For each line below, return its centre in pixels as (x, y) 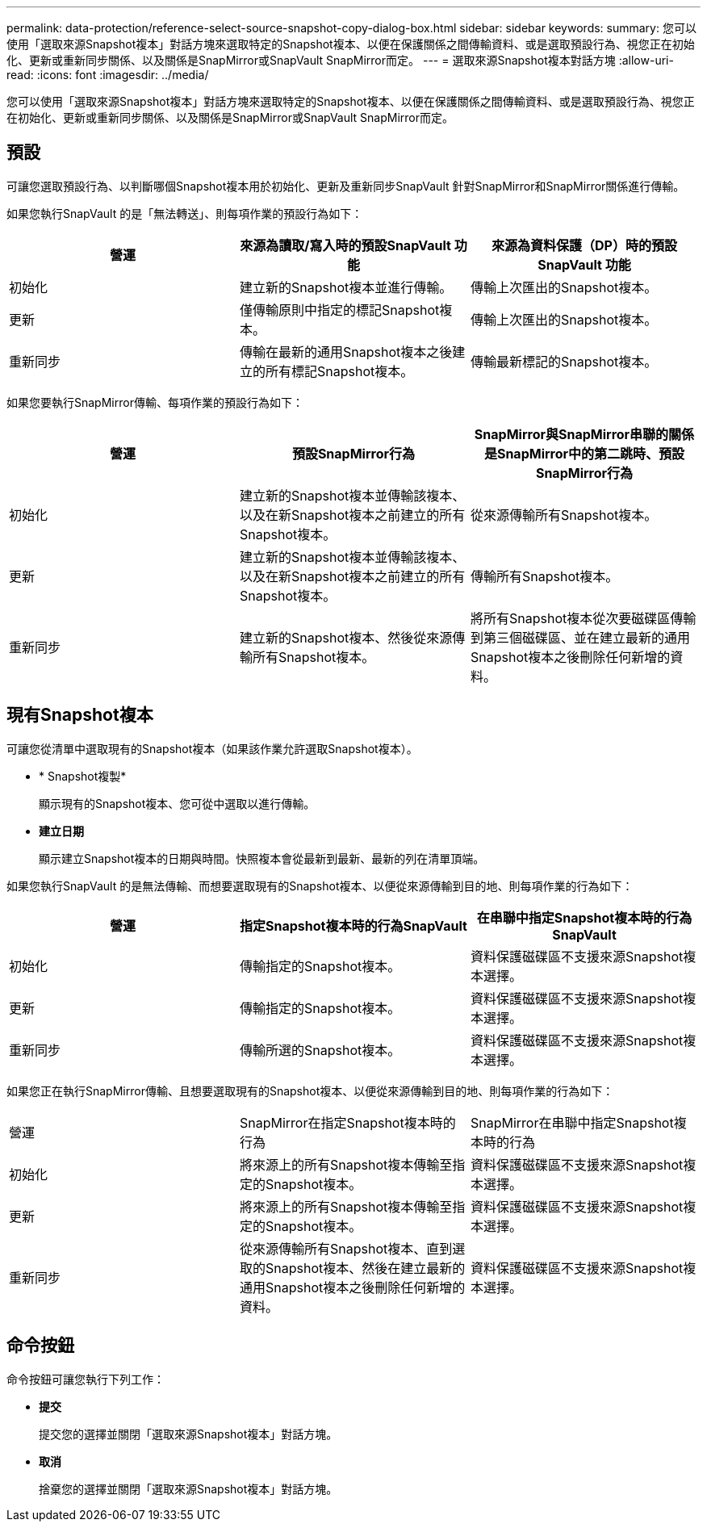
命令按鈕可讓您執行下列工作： (86, 1379)
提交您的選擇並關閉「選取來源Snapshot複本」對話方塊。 (188, 1434)
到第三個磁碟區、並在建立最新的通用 (580, 637)
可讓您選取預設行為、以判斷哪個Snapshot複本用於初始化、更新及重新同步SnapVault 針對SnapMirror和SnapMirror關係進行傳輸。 (346, 186)
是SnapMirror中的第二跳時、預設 (584, 453)
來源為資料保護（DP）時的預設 (584, 245)
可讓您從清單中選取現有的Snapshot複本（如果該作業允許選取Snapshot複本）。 (212, 748)
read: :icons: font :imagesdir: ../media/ (108, 75)
